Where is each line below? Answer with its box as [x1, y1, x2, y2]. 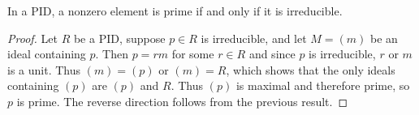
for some [171, 45, 214, 62]
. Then [95, 45, 129, 62]
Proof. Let [7, 29, 58, 46]
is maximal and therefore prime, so [235, 77, 410, 94]
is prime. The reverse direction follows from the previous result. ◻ [16, 92, 348, 109]
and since [248, 45, 296, 62]
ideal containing [7, 45, 86, 62]
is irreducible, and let [201, 29, 307, 46]
